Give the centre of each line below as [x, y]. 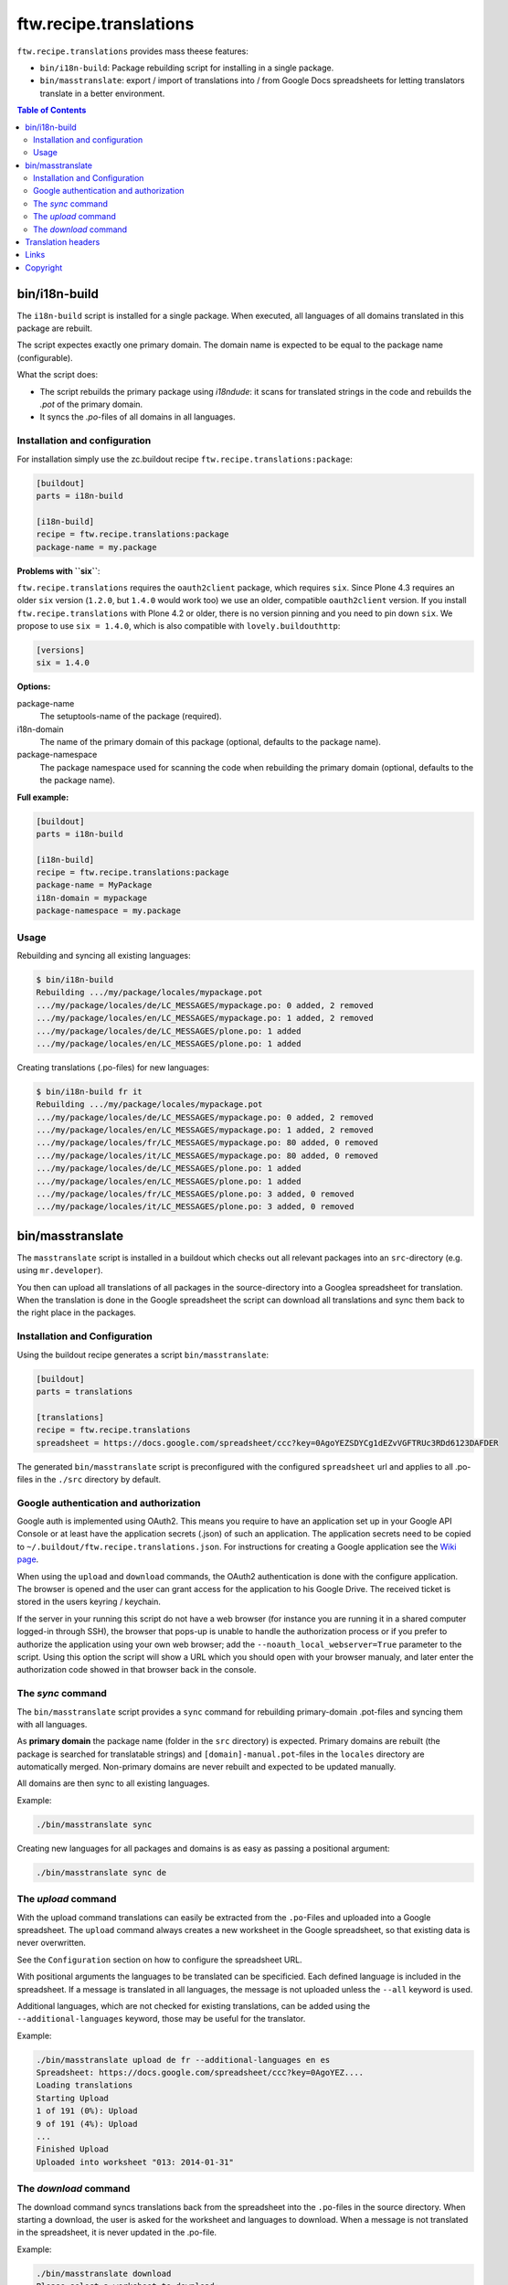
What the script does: [58, 375]
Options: [34, 686]
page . [28, 1559]
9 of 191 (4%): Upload [87, 2124]
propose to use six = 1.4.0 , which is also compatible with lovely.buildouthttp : [179, 626]
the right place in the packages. [76, 1313]
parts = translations [85, 1392]
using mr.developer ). [60, 1270]
